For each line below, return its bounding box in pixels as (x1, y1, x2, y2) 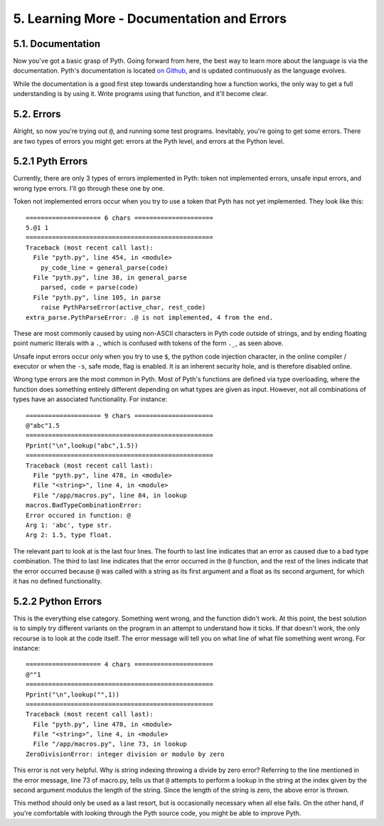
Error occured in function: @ (26, 511, 132, 519)
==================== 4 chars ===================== (26, 660, 213, 669)
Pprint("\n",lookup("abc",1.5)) (26, 441, 139, 450)
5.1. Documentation (13, 38, 101, 50)
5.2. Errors (13, 108, 61, 120)
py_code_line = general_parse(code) (40, 263, 169, 272)
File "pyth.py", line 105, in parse (33, 293, 161, 302)
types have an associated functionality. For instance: (13, 395, 168, 403)
